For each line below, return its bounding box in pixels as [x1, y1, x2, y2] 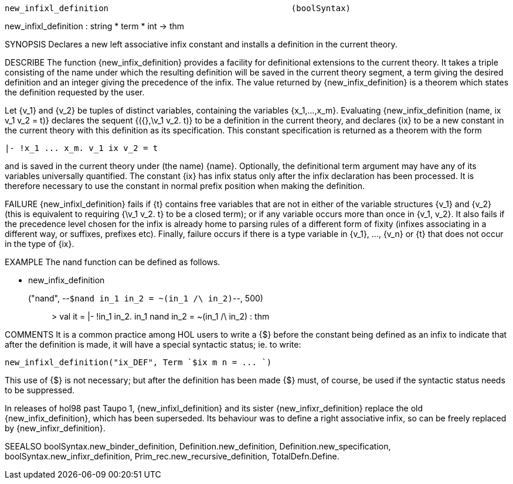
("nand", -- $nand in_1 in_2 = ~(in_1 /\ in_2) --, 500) [28, 293, 263, 303]
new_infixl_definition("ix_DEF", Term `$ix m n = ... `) [5, 358, 272, 367]
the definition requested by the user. [5, 87, 145, 97]
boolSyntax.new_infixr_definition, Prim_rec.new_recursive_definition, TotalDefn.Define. [5, 451, 339, 461]
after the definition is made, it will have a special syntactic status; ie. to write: [5, 339, 301, 349]
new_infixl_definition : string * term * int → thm [5, 21, 185, 31]
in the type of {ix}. [5, 239, 74, 249]
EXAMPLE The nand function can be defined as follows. [5, 257, 220, 267]
